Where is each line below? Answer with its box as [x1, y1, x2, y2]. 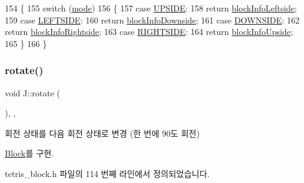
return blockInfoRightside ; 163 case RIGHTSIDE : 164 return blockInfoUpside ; [5, 25, 293, 38]
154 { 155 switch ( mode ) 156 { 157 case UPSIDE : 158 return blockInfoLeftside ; [5, 2, 297, 14]
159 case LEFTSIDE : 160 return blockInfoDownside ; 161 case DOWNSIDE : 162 [5, 13, 300, 26]
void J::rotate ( [5, 86, 61, 99]
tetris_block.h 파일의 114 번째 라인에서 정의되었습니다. [5, 167, 210, 179]
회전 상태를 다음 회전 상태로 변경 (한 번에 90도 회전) [5, 126, 200, 139]
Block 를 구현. [5, 147, 54, 160]
